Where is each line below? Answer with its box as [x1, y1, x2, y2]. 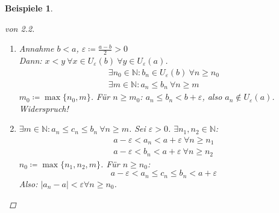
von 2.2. [5, 22, 35, 34]
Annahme [19, 42, 54, 55]
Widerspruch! [19, 102, 69, 114]
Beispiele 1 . [5, 2, 53, 14]
